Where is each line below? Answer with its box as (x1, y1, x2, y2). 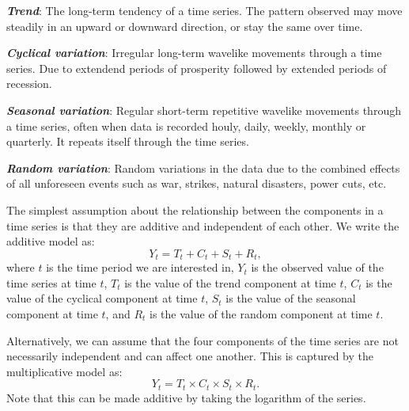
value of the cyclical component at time (6, 290, 198, 306)
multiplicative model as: (6, 363, 123, 379)
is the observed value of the (251, 259, 384, 276)
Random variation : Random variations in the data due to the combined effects (6, 159, 400, 176)
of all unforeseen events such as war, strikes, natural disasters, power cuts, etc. (6, 175, 387, 192)
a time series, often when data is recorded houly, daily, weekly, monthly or (6, 117, 366, 134)
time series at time (6, 274, 97, 291)
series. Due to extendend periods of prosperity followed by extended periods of (6, 59, 387, 76)
